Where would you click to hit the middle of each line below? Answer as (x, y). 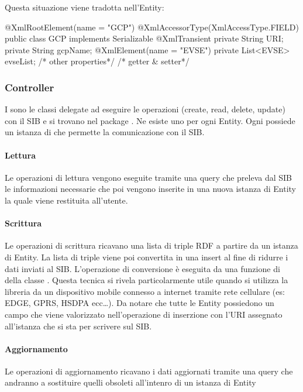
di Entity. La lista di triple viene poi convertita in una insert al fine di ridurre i (147, 257)
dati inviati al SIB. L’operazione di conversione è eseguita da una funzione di (142, 268)
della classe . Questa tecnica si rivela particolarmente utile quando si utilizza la (147, 280)
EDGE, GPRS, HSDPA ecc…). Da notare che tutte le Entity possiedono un (140, 303)
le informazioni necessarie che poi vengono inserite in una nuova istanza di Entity (151, 189)
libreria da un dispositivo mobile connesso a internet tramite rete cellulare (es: (145, 291)
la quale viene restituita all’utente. (66, 200)
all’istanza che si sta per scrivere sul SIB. (78, 326)
